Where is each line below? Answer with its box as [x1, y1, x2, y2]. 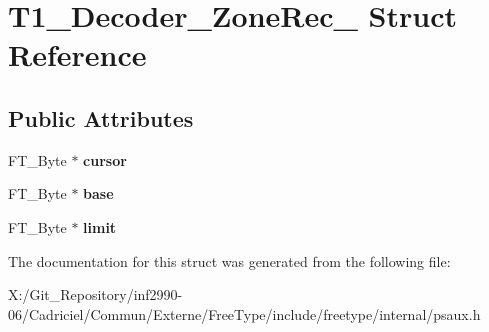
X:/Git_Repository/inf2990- [8, 284, 183, 305]
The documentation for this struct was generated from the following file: [8, 250, 451, 271]
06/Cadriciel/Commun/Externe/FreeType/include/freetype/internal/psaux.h [8, 303, 481, 324]
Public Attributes [8, 102, 194, 133]
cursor [83, 149, 127, 170]
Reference [8, 34, 147, 75]
